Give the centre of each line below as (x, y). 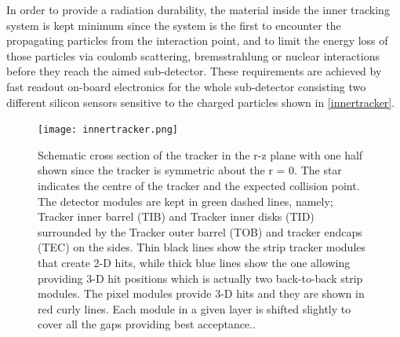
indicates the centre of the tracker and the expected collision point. (199, 185)
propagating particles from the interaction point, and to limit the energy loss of (197, 40)
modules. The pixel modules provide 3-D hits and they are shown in (201, 293)
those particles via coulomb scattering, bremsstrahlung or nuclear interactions (193, 55)
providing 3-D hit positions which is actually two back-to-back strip (200, 278)
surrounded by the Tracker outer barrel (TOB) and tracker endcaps (200, 231)
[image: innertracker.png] (108, 130)
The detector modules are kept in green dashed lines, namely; (185, 201)
